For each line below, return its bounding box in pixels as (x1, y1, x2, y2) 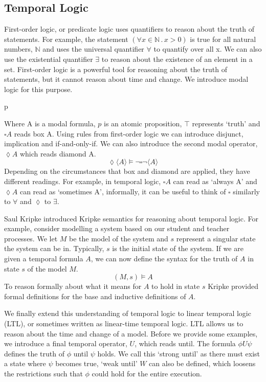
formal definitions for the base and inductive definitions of (4, 290, 186, 301)
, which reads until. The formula (135, 338, 236, 349)
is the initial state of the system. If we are (112, 243, 243, 254)
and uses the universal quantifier (42, 43, 144, 54)
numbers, (4, 43, 33, 54)
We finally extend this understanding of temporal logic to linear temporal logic (4, 308, 251, 319)
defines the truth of (4, 348, 64, 358)
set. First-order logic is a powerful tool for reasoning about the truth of (4, 63, 227, 74)
